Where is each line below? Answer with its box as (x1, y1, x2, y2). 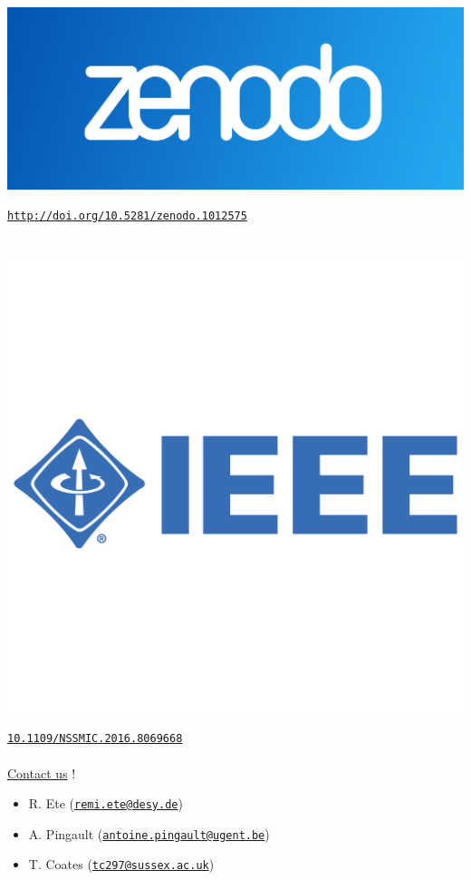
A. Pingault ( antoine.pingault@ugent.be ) (28, 824, 270, 843)
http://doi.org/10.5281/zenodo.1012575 (7, 210, 247, 223)
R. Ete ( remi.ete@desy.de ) (28, 794, 183, 813)
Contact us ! (7, 763, 76, 782)
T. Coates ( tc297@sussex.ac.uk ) (28, 855, 215, 874)
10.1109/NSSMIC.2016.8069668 (7, 732, 183, 746)
